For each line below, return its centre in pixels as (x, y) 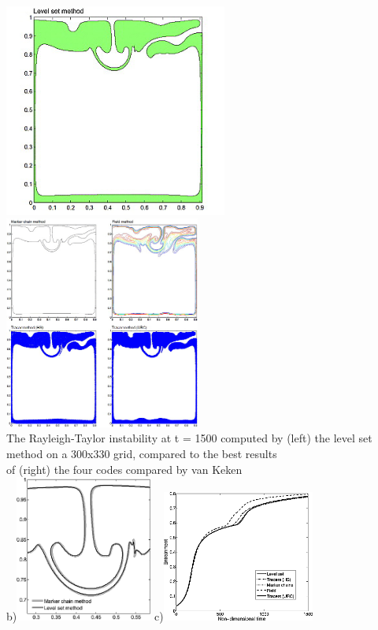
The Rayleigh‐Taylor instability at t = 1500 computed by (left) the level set (189, 438)
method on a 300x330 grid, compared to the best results (142, 453)
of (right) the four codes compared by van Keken (124, 469)
